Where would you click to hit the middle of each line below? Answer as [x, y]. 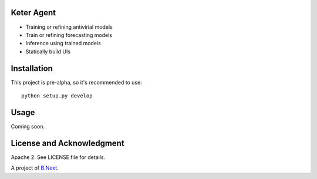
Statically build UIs [48, 51]
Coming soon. [28, 126]
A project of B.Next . [35, 168]
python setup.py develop [57, 96]
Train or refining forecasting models [69, 35]
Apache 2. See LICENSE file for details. [58, 157]
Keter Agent [33, 13]
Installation [32, 68]
